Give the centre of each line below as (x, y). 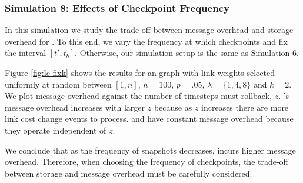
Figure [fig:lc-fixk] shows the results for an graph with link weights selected (140, 72)
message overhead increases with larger (75, 107)
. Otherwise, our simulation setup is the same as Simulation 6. (187, 53)
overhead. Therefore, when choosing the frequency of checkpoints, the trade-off (146, 162)
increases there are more (245, 107)
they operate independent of (56, 130)
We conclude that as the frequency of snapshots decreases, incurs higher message (150, 150)
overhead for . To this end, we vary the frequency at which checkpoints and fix (146, 41)
